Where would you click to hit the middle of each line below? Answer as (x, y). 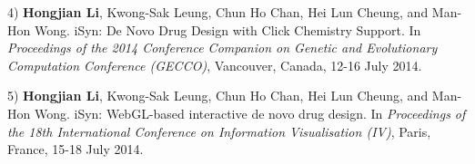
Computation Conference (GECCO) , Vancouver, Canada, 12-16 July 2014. (215, 65)
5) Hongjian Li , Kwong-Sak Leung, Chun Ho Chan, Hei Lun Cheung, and (218, 96)
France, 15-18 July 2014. (76, 149)
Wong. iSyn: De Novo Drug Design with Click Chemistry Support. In (227, 29)
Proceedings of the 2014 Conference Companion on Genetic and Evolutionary (222, 48)
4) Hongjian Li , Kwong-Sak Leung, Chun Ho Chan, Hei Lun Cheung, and (218, 12)
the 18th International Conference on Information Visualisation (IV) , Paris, (219, 131)
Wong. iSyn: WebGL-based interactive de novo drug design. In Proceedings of (250, 113)
